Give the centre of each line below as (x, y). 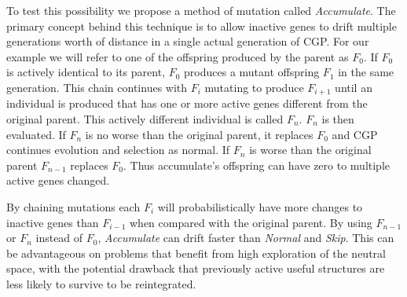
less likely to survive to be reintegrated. (101, 283)
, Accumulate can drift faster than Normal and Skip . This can (246, 238)
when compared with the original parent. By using (251, 222)
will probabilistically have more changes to (260, 206)
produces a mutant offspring (252, 72)
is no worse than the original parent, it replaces (199, 134)
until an (354, 87)
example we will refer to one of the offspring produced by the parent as (178, 56)
